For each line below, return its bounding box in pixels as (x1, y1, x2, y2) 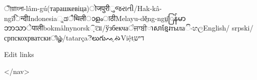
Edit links (4, 49, 34, 59)
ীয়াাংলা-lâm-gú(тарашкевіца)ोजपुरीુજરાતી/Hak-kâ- (4, 3, 162, 13)
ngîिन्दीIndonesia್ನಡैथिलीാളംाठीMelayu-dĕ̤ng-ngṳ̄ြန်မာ (4, 12, 186, 23)
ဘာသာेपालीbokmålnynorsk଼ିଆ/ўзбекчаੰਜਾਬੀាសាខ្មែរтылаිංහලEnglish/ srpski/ (4, 22, 253, 33)
